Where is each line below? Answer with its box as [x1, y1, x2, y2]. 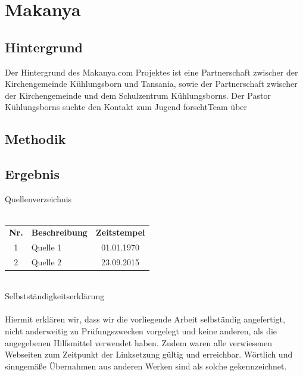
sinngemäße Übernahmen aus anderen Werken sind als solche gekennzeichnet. [5, 359, 287, 372]
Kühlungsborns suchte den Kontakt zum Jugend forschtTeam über [5, 101, 248, 113]
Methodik [5, 130, 66, 148]
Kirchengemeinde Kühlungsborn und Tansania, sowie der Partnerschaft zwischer [5, 77, 298, 90]
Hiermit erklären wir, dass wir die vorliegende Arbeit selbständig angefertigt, [5, 313, 285, 325]
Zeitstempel [95, 225, 145, 238]
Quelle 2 [31, 255, 62, 268]
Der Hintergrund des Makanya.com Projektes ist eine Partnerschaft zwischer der [5, 65, 298, 78]
